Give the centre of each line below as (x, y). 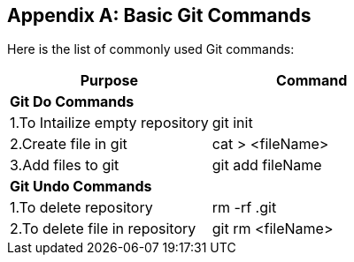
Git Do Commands (72, 102)
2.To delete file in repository (103, 229)
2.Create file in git (69, 144)
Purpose (109, 81)
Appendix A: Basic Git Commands (159, 15)
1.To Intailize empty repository (109, 123)
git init (232, 123)
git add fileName (267, 165)
